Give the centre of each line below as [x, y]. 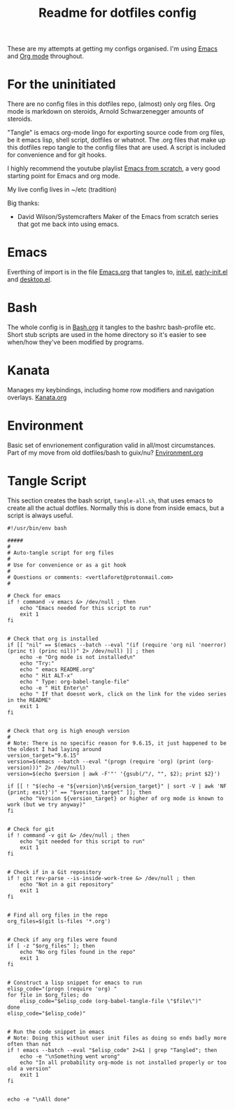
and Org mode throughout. [45, 56]
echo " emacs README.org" [58, 669]
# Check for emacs [34, 596]
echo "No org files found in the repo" [78, 952]
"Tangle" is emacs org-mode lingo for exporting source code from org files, [116, 133]
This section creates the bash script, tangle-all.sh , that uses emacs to [110, 500]
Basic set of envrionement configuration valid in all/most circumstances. [111, 445]
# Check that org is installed [53, 639]
